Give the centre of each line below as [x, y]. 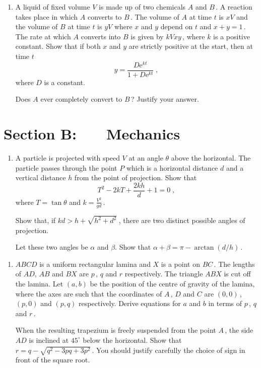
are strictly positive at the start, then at [191, 46]
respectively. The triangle [164, 274]
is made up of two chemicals [142, 7]
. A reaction [234, 7]
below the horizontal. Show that [132, 340]
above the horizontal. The [211, 158]
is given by [147, 36]
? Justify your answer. [165, 99]
